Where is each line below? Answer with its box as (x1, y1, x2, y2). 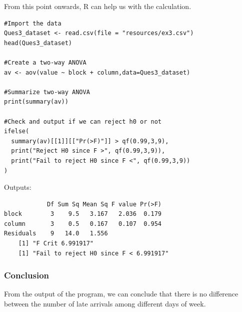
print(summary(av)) (4, 98, 68, 106)
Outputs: (4, 182, 31, 192)
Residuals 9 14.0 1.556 (4, 230, 108, 237)
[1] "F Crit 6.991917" (18, 240, 93, 247)
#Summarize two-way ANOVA (4, 88, 90, 96)
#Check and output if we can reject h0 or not (4, 118, 161, 125)
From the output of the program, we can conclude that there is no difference (4, 288, 238, 299)
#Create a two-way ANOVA (4, 59, 86, 66)
